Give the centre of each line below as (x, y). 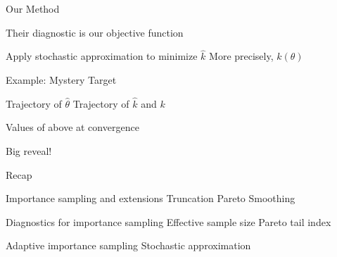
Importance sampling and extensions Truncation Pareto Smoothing (151, 198)
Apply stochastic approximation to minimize (102, 56)
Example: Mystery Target (61, 80)
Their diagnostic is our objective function (95, 32)
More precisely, (241, 56)
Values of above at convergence (72, 127)
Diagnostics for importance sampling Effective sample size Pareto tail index (168, 221)
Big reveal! (29, 151)
